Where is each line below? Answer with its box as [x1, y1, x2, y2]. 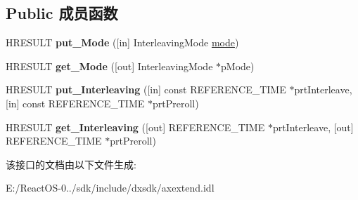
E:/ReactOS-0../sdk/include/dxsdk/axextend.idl [6, 180, 215, 195]
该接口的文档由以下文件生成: [6, 156, 136, 171]
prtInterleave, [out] [272, 119, 354, 134]
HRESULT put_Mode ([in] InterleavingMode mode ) [6, 35, 239, 50]
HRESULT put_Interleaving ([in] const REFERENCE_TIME [6, 82, 286, 97]
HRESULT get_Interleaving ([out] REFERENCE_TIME [6, 119, 265, 134]
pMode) [221, 58, 255, 73]
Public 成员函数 [6, 2, 118, 24]
